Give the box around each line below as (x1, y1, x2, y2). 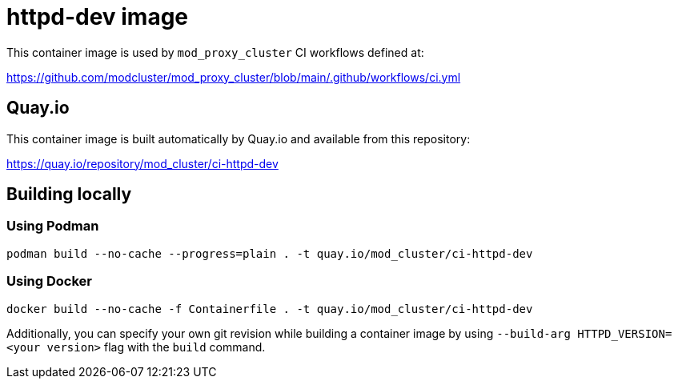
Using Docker (6, 273, 92, 290)
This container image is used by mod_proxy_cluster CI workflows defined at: (6, 45, 424, 59)
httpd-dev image (6, 3, 189, 30)
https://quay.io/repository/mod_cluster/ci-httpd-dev (6, 156, 279, 170)
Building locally (6, 184, 132, 205)
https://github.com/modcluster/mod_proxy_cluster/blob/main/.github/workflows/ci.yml (6, 70, 461, 84)
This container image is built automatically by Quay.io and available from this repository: (6, 131, 471, 146)
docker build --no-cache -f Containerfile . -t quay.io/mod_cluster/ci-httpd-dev (6, 302, 533, 315)
